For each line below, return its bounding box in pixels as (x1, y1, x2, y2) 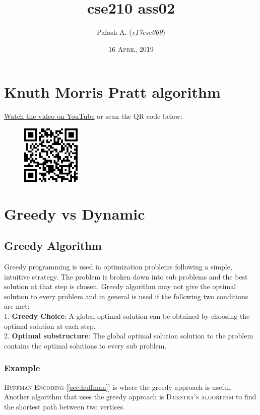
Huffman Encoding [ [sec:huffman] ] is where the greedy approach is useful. (4, 381, 232, 392)
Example (4, 362, 40, 374)
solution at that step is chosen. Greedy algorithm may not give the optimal (4, 281, 236, 292)
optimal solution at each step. (4, 320, 96, 331)
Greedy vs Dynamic (4, 203, 145, 224)
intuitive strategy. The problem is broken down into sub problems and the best (4, 271, 248, 282)
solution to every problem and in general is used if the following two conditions (4, 291, 248, 301)
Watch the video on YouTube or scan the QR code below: (4, 111, 182, 121)
